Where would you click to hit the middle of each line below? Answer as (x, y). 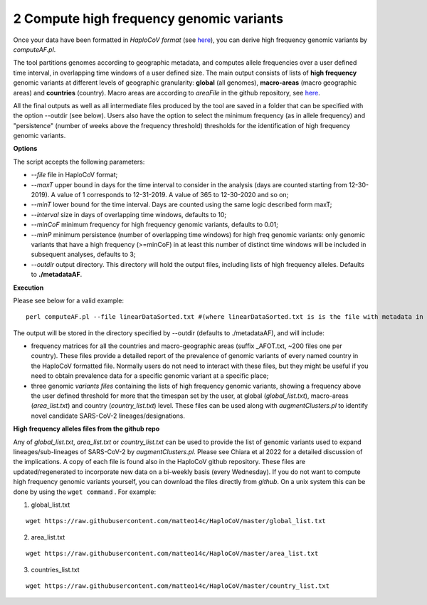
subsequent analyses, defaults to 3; (83, 254)
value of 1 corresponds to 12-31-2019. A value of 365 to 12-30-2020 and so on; (173, 195)
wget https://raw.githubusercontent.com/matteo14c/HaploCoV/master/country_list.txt (178, 586)
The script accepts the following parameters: (79, 162)
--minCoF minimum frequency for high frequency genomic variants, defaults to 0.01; (155, 225)
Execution (28, 288)
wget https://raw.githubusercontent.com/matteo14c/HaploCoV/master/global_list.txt (176, 521)
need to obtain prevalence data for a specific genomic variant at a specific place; (150, 376)
